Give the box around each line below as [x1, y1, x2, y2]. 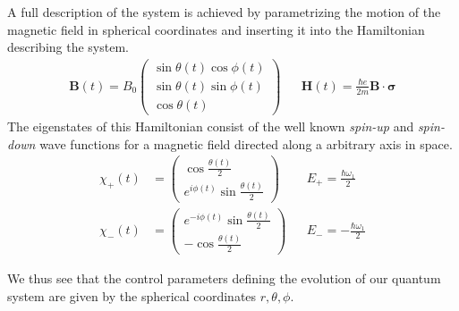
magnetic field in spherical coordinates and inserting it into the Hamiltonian [7, 20, 425, 38]
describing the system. [7, 38, 129, 56]
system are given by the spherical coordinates [7, 286, 257, 305]
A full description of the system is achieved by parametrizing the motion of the [7, 3, 441, 21]
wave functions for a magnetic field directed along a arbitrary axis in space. [39, 134, 453, 153]
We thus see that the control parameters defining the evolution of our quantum [7, 269, 441, 288]
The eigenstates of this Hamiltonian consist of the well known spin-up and [7, 116, 414, 135]
